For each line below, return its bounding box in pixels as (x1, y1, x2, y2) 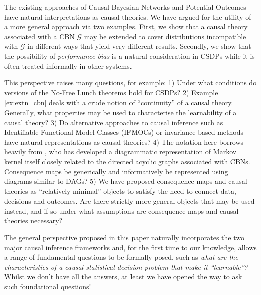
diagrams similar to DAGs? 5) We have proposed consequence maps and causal (4, 176, 247, 186)
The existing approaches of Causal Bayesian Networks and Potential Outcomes (4, 2, 246, 12)
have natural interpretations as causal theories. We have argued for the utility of (4, 11, 251, 22)
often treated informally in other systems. (4, 60, 132, 71)
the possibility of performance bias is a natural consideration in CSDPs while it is (4, 50, 255, 61)
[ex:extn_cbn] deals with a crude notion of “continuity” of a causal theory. (4, 97, 233, 108)
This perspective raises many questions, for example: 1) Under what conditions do (4, 77, 257, 88)
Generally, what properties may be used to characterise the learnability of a (4, 107, 237, 117)
